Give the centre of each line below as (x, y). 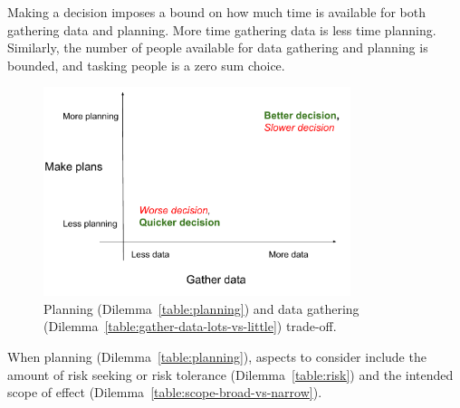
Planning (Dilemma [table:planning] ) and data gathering (201, 308)
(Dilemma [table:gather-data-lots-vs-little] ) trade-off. (190, 326)
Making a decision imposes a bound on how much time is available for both (216, 12)
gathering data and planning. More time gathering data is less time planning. (222, 29)
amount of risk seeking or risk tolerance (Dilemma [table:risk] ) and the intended (230, 374)
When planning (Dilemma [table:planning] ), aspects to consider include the (217, 356)
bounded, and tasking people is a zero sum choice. (146, 65)
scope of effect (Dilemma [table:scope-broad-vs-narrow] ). (165, 392)
